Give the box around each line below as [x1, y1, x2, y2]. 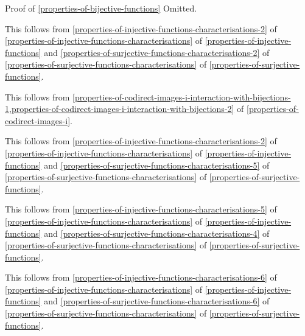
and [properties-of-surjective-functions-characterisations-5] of [44, 158, 270, 171]
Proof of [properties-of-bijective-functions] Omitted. [5, 2, 197, 14]
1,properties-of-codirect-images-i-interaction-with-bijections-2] [5, 102, 234, 115]
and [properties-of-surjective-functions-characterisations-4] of [44, 226, 270, 239]
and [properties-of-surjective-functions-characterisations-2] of [44, 46, 270, 58]
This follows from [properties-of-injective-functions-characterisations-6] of [5, 271, 277, 284]
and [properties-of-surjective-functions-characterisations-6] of [44, 295, 270, 307]
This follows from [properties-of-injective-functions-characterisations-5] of [5, 203, 277, 215]
